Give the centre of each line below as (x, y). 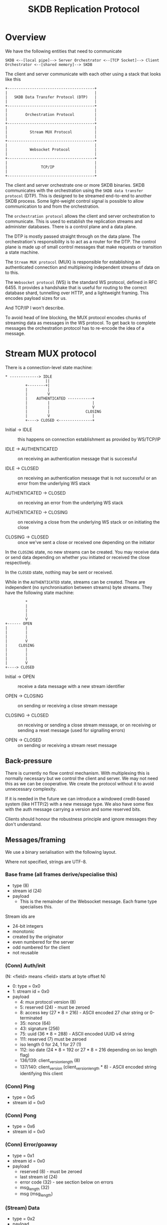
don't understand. (24, 824)
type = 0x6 (24, 1126)
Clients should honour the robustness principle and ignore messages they (81, 819)
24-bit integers (28, 926)
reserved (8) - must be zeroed (51, 1171)
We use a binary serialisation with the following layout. (61, 852)
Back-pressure (29, 761)
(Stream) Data (22, 1208)
